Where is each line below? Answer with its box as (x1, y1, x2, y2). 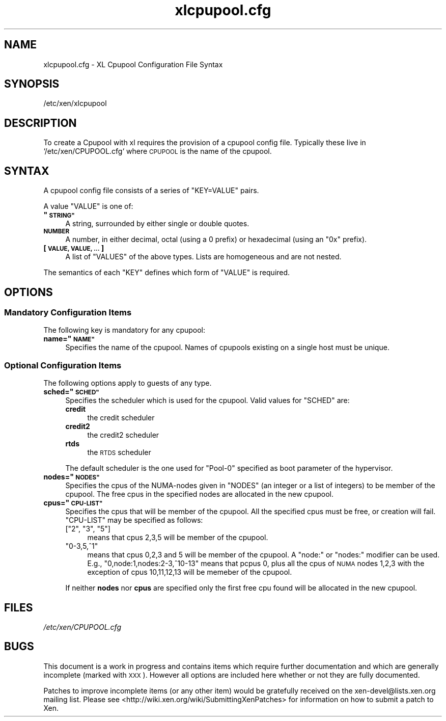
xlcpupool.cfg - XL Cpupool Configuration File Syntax (43, 60, 223, 69)
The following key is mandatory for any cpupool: (43, 326, 206, 335)
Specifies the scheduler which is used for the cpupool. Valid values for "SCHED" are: (65, 396, 350, 405)
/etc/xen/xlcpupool (43, 99, 107, 108)
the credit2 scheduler (87, 431, 159, 440)
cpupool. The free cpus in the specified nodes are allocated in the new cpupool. (65, 490, 333, 499)
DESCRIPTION (4, 116, 77, 129)
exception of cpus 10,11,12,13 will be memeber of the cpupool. (87, 568, 292, 577)
